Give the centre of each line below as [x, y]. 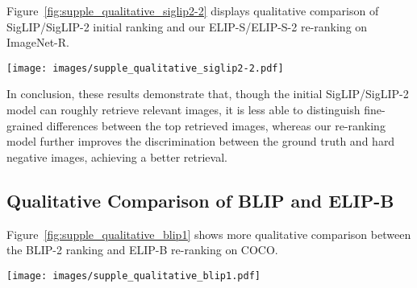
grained [25, 125]
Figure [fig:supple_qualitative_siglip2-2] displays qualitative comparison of [193, 10]
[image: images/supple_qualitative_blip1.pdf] [133, 276]
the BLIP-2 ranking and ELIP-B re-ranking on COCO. [142, 250]
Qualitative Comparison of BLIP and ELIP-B [200, 200]
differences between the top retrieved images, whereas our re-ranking [216, 125]
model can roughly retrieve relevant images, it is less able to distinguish [183, 110]
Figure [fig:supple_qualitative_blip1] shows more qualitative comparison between [209, 234]
